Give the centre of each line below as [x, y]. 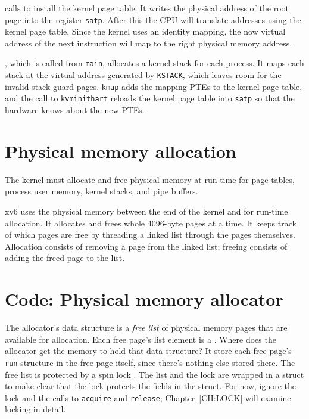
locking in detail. [35, 409]
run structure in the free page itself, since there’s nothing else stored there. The [150, 362]
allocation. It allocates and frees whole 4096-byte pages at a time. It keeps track [151, 223]
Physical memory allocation [121, 150]
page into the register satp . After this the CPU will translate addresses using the [153, 19]
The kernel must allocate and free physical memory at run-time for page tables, [150, 179]
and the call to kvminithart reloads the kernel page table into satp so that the [150, 98]
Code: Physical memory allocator [144, 299]
